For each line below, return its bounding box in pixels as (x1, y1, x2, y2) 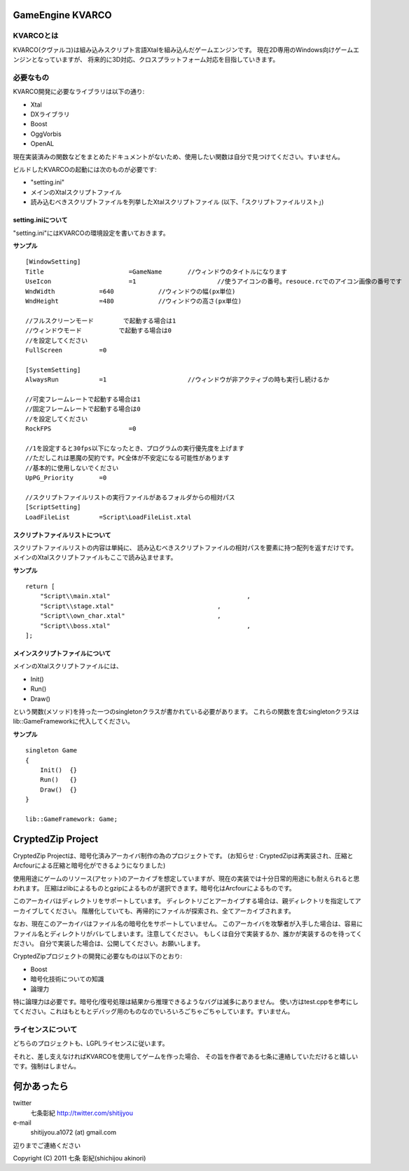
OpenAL (30, 140, 55, 148)
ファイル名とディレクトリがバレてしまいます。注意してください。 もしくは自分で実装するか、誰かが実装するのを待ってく (13, 929, 363, 938)
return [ (25, 583, 55, 590)
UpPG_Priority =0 (25, 473, 107, 482)
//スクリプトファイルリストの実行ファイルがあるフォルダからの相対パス (25, 493, 235, 501)
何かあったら (13, 1081, 69, 1092)
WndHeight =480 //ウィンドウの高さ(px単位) (25, 297, 242, 305)
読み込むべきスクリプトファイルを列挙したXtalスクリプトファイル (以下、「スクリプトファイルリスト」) (30, 198, 324, 206)
